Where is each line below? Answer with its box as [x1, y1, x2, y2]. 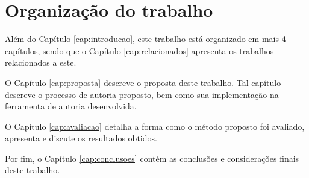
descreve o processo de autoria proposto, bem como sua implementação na [5, 88, 279, 100]
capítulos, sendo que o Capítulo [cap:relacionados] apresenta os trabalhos [5, 44, 274, 57]
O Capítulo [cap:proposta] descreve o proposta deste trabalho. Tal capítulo [5, 76, 281, 88]
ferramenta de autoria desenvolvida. [5, 100, 137, 112]
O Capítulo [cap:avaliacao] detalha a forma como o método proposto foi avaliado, [5, 120, 305, 132]
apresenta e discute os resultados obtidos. [5, 132, 157, 144]
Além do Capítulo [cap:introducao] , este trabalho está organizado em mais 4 [5, 32, 286, 45]
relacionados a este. [5, 56, 76, 69]
